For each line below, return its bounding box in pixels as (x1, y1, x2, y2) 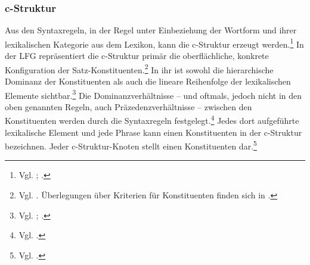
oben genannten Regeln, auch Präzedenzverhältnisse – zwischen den (5, 100, 252, 113)
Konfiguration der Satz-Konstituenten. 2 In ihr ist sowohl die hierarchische (5, 61, 274, 76)
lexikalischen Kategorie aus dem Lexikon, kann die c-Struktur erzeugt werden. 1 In (5, 36, 304, 50)
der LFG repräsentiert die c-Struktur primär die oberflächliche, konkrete (5, 49, 269, 62)
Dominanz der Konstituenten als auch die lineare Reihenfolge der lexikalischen (5, 74, 291, 87)
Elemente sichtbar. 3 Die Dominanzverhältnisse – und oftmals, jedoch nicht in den (5, 87, 302, 101)
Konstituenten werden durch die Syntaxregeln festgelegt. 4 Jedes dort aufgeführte (5, 113, 299, 126)
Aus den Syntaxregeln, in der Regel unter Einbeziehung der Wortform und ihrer (5, 24, 297, 36)
